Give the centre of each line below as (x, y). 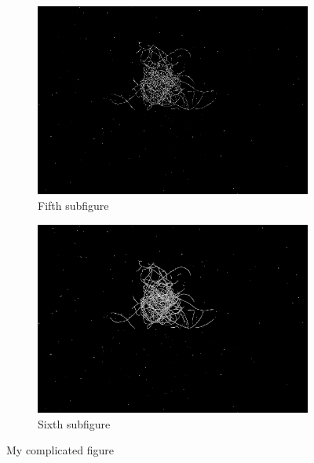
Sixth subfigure (74, 423)
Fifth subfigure (73, 206)
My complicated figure (60, 450)
